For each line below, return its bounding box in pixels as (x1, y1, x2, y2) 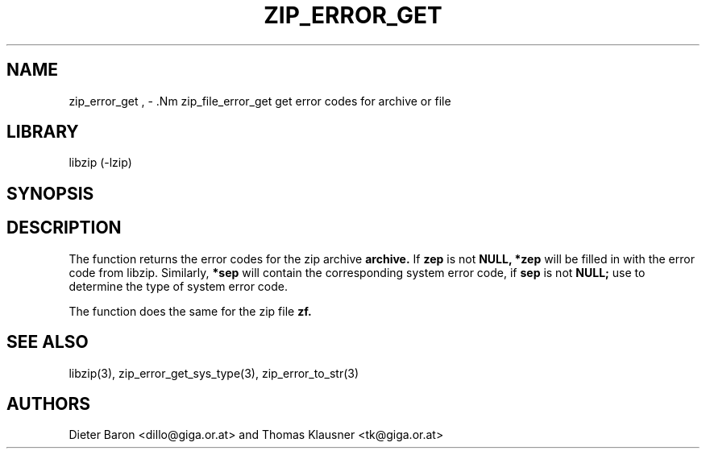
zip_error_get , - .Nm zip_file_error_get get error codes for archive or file (69, 93, 451, 108)
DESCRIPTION (6, 217, 122, 238)
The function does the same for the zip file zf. (69, 304, 312, 318)
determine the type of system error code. (69, 279, 289, 293)
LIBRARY (6, 122, 79, 143)
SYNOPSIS (6, 183, 94, 204)
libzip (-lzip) (69, 155, 132, 170)
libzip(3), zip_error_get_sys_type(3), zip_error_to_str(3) (69, 366, 359, 380)
